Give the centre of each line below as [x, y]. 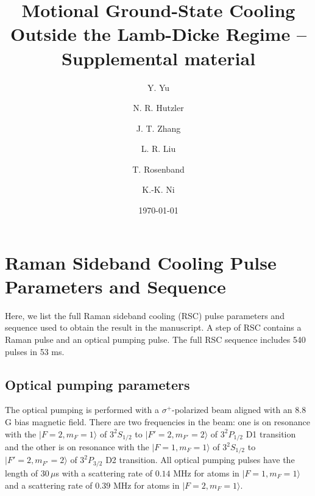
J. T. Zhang [158, 128]
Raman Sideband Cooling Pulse [141, 262]
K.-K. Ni [158, 189]
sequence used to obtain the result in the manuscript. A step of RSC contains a [153, 327]
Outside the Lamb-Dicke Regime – [158, 34]
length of [22, 473]
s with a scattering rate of [104, 473]
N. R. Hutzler [158, 108]
